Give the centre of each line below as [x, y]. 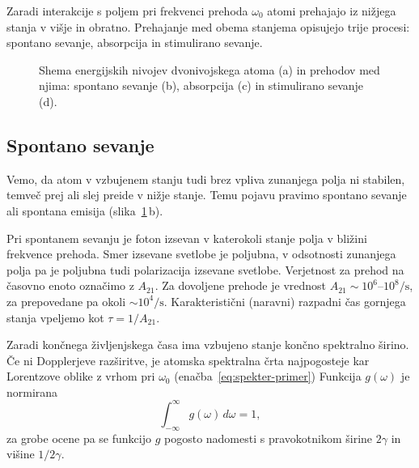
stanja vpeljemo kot [55, 317]
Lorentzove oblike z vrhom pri [81, 376]
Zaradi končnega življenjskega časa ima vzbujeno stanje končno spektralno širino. [208, 345]
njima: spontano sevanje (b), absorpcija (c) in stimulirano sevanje [201, 85]
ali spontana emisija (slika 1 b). [85, 210]
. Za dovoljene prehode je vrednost [241, 285]
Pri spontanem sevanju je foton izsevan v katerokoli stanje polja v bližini [187, 238]
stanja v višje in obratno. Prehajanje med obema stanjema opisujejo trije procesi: [208, 26]
